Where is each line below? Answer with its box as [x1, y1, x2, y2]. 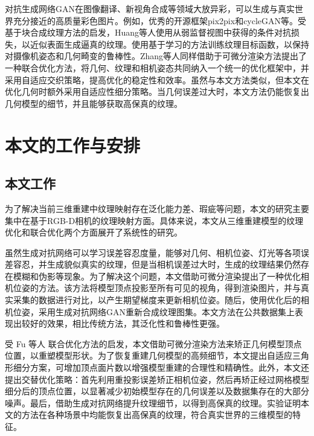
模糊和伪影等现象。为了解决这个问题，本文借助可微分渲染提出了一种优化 [13, 269, 301, 282]
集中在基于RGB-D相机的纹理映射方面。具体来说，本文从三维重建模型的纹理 [5, 214, 304, 226]
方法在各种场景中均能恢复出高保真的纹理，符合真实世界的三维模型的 [21, 408, 292, 421]
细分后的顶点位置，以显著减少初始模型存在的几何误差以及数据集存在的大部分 [5, 385, 309, 397]
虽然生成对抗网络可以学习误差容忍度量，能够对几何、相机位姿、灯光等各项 [5, 246, 301, 258]
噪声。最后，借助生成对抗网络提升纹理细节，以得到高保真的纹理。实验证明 [5, 396, 301, 409]
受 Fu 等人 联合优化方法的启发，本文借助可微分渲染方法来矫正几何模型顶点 [5, 337, 302, 350]
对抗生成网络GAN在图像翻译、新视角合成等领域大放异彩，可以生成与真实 [5, 2, 295, 14]
